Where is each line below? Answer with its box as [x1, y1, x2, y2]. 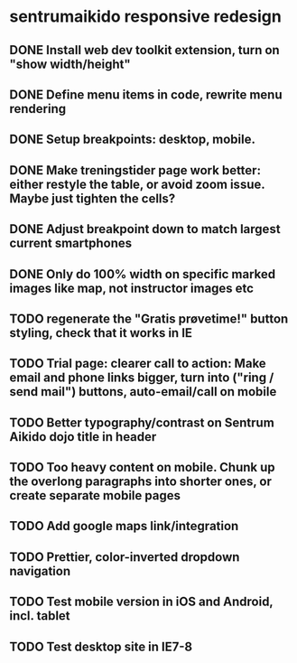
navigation [9, 563, 70, 579]
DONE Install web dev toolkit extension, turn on [9, 42, 280, 58]
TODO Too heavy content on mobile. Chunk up [9, 460, 275, 475]
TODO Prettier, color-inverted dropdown [9, 549, 240, 565]
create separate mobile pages [9, 488, 181, 503]
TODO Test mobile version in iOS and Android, [9, 594, 274, 610]
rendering [9, 101, 67, 117]
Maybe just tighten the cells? [9, 191, 176, 206]
